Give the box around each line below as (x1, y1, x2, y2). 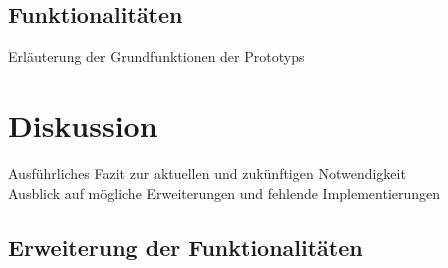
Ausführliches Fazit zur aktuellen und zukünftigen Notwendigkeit (8, 162, 406, 183)
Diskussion (8, 104, 158, 145)
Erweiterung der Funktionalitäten (8, 231, 363, 262)
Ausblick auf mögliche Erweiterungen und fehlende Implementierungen (8, 182, 441, 203)
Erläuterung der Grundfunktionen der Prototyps (8, 46, 305, 67)
